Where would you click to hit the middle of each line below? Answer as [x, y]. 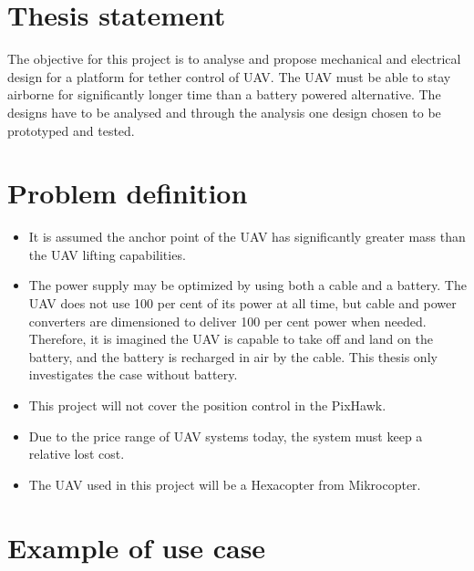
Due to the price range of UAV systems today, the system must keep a [226, 436]
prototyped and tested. [71, 130]
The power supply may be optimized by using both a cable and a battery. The [247, 285]
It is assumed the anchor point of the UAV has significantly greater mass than [247, 237]
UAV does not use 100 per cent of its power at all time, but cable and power [242, 303]
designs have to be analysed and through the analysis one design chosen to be [224, 112]
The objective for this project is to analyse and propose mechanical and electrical [234, 59]
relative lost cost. [77, 454]
